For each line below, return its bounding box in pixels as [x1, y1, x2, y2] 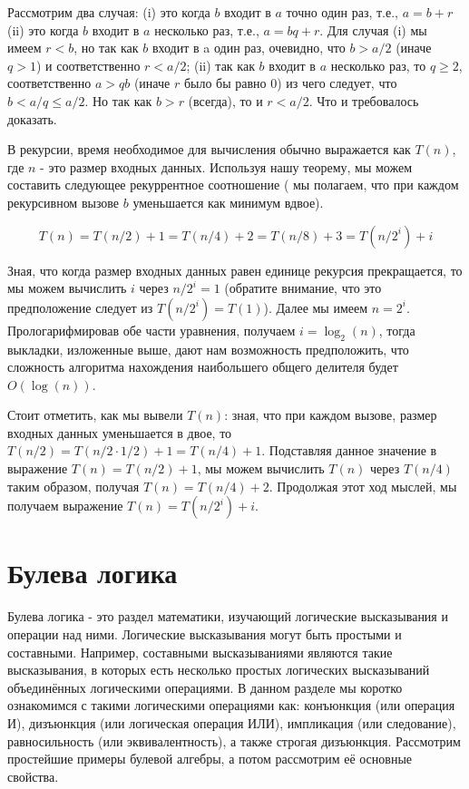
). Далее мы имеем [263, 297, 368, 317]
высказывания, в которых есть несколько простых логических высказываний [7, 660, 430, 679]
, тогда [378, 320, 415, 339]
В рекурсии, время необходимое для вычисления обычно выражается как [7, 140, 411, 159]
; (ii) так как [186, 55, 255, 74]
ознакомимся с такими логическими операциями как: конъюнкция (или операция [7, 696, 455, 715]
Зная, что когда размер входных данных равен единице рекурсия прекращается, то [7, 260, 463, 279]
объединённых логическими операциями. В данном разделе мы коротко [7, 677, 403, 696]
